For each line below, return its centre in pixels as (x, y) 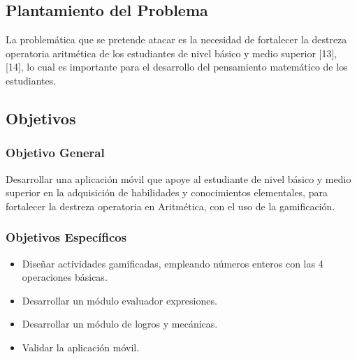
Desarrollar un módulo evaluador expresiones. (119, 300)
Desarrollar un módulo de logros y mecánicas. (120, 324)
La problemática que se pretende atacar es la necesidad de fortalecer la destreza (176, 39)
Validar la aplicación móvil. (81, 347)
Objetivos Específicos (66, 237)
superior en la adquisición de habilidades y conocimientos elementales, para (167, 192)
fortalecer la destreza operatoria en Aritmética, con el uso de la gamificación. (170, 206)
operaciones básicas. (65, 277)
